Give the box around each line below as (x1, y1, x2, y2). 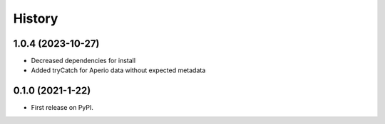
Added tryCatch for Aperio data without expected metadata (31, 66, 206, 74)
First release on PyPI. (31, 103, 94, 112)
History (13, 11, 58, 26)
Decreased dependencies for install (31, 57, 135, 65)
